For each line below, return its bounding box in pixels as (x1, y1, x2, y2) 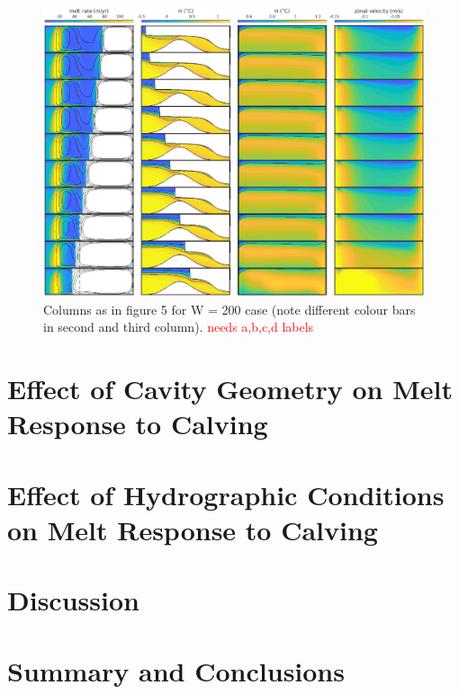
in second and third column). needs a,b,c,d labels (43, 317, 314, 336)
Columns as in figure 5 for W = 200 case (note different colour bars (43, 299, 416, 318)
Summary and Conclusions (7, 652, 345, 689)
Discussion (7, 582, 139, 618)
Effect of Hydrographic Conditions (7, 476, 445, 512)
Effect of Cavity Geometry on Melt (7, 370, 453, 407)
